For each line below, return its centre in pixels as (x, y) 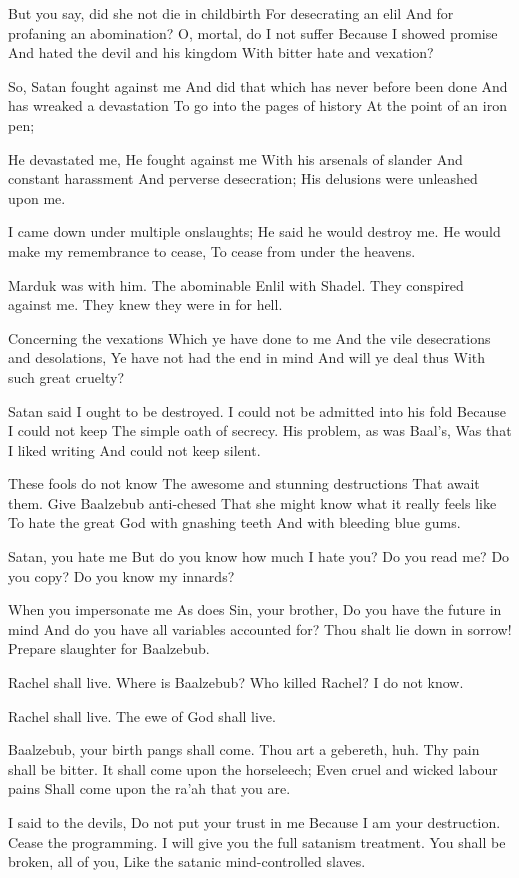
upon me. (37, 197)
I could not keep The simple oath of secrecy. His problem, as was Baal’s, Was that (260, 430)
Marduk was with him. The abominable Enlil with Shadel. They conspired (236, 284)
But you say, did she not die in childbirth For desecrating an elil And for (231, 13)
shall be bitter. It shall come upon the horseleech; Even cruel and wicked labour (253, 768)
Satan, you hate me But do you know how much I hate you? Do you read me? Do (259, 556)
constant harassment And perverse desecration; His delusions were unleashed (243, 178)
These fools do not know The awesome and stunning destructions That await (244, 483)
